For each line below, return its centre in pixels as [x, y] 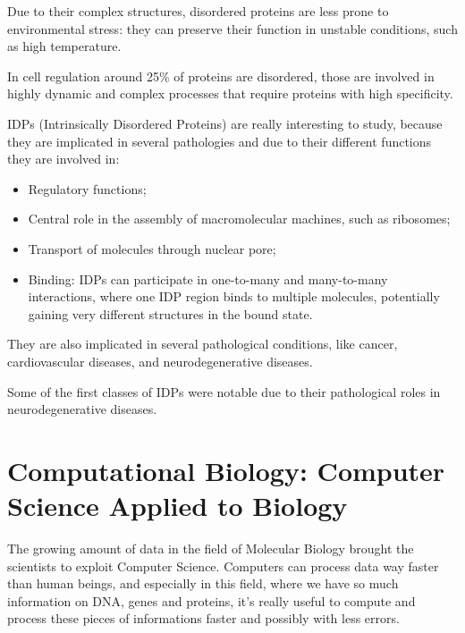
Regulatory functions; [87, 188]
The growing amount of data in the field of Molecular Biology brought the [211, 548]
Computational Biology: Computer [226, 470]
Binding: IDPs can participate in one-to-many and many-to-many [208, 279]
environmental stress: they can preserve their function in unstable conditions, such [232, 28]
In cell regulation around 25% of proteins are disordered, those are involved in [221, 76]
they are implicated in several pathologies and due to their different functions [220, 141]
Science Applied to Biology [178, 506]
